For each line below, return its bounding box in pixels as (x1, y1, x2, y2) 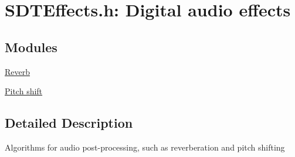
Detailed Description (5, 114, 133, 132)
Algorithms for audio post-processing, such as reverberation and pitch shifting (5, 141, 285, 153)
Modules (5, 37, 57, 56)
